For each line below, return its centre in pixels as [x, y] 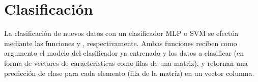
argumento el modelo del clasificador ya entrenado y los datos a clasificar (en [124, 53]
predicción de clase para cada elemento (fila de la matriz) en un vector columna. [129, 73]
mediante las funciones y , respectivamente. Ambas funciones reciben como [121, 43]
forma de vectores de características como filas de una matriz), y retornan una [126, 63]
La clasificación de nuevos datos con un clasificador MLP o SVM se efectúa [121, 33]
